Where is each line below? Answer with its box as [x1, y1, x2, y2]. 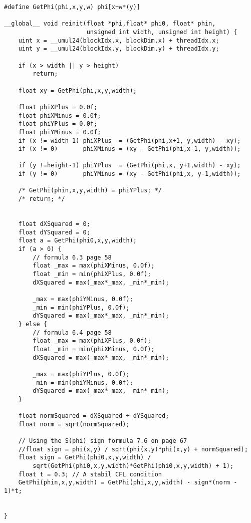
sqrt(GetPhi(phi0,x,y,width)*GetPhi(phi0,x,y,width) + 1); [33, 462, 234, 470]
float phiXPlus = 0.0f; [18, 103, 98, 111]
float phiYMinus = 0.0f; [18, 128, 101, 136]
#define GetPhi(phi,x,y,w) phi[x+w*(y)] [4, 4, 141, 11]
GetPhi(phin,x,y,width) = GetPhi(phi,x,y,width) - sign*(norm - [18, 479, 237, 486]
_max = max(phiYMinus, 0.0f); [33, 295, 133, 303]
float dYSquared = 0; [18, 228, 90, 236]
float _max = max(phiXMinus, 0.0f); [33, 262, 155, 270]
